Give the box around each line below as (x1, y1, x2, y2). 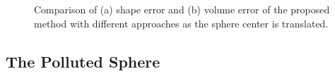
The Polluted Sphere (6, 50, 160, 72)
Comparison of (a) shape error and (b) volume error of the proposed (34, 2, 330, 16)
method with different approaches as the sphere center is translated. (34, 15, 329, 30)
